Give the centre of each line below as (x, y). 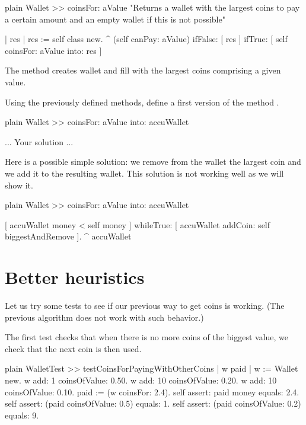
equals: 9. (22, 415)
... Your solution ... (39, 141)
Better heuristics (75, 277)
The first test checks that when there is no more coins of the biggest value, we (147, 337)
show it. (19, 185)
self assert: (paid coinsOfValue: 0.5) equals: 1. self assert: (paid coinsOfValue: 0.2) (153, 403)
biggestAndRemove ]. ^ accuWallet (68, 236)
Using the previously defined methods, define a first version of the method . (142, 102)
